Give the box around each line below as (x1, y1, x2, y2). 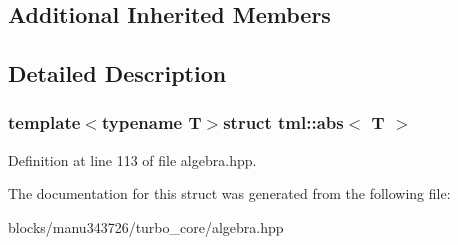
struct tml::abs (223, 110, 344, 135)
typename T (101, 110, 202, 135)
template (8, 110, 81, 135)
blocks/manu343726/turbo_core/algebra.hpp (8, 216, 284, 237)
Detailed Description (8, 58, 227, 89)
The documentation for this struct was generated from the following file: (8, 183, 451, 204)
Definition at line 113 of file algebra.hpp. (8, 149, 257, 170)
